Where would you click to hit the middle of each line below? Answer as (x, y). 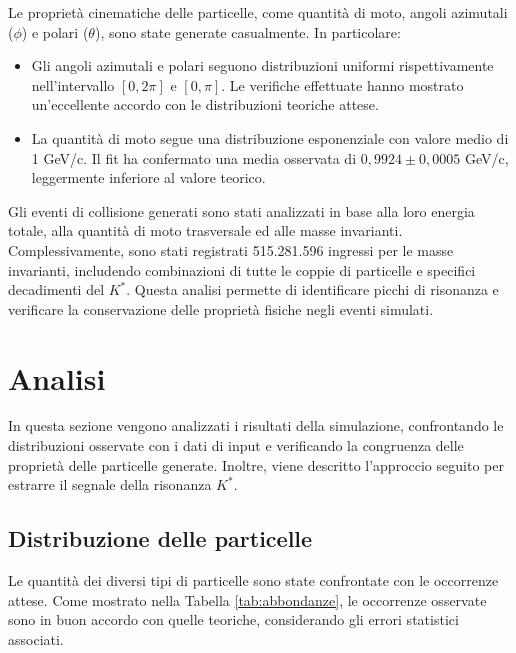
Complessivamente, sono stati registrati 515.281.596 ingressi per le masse (231, 249)
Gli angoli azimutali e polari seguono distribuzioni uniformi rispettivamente (262, 65)
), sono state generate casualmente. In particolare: (247, 31)
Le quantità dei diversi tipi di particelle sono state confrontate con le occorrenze (253, 580)
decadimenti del (56, 289)
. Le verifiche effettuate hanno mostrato (342, 84)
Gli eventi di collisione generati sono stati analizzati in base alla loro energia (241, 210)
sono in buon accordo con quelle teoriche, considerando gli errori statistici (233, 619)
